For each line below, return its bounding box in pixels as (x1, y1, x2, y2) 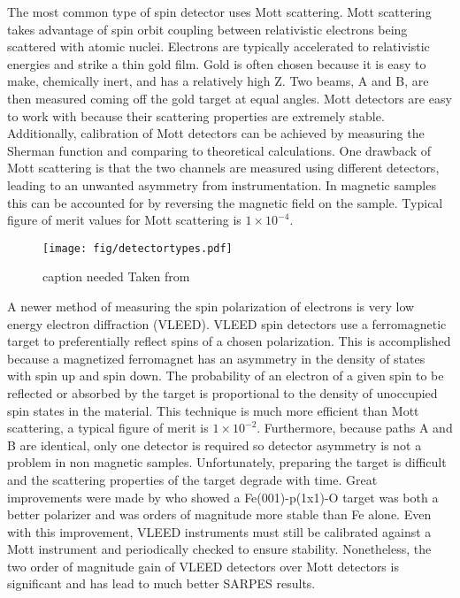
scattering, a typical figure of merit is (7, 418, 209, 437)
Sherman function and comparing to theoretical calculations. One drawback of (7, 141, 431, 159)
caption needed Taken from (42, 267, 190, 286)
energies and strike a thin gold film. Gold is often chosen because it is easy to (7, 54, 426, 73)
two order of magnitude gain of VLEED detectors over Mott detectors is (7, 556, 399, 575)
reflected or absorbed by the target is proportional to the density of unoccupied (7, 383, 438, 402)
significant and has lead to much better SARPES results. (7, 574, 316, 593)
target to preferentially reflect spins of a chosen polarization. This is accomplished (7, 332, 451, 350)
